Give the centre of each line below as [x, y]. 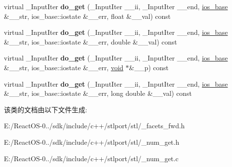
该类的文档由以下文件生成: [46, 109]
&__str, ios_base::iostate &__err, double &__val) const [91, 41]
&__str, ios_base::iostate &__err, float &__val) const [87, 16]
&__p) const [149, 67]
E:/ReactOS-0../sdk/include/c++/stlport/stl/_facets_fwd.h [94, 126]
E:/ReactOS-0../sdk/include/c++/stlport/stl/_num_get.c [91, 158]
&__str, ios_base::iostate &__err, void [64, 67]
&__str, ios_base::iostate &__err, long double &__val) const [98, 93]
